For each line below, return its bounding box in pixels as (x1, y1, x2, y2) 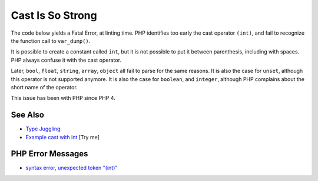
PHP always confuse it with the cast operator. (11, 56, 122, 63)
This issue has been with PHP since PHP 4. (11, 95, 116, 102)
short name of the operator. (11, 83, 78, 90)
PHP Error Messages (11, 149, 88, 159)
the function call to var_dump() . (11, 37, 91, 44)
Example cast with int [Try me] (25, 133, 100, 140)
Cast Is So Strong (11, 9, 97, 22)
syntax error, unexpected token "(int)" (25, 165, 118, 172)
